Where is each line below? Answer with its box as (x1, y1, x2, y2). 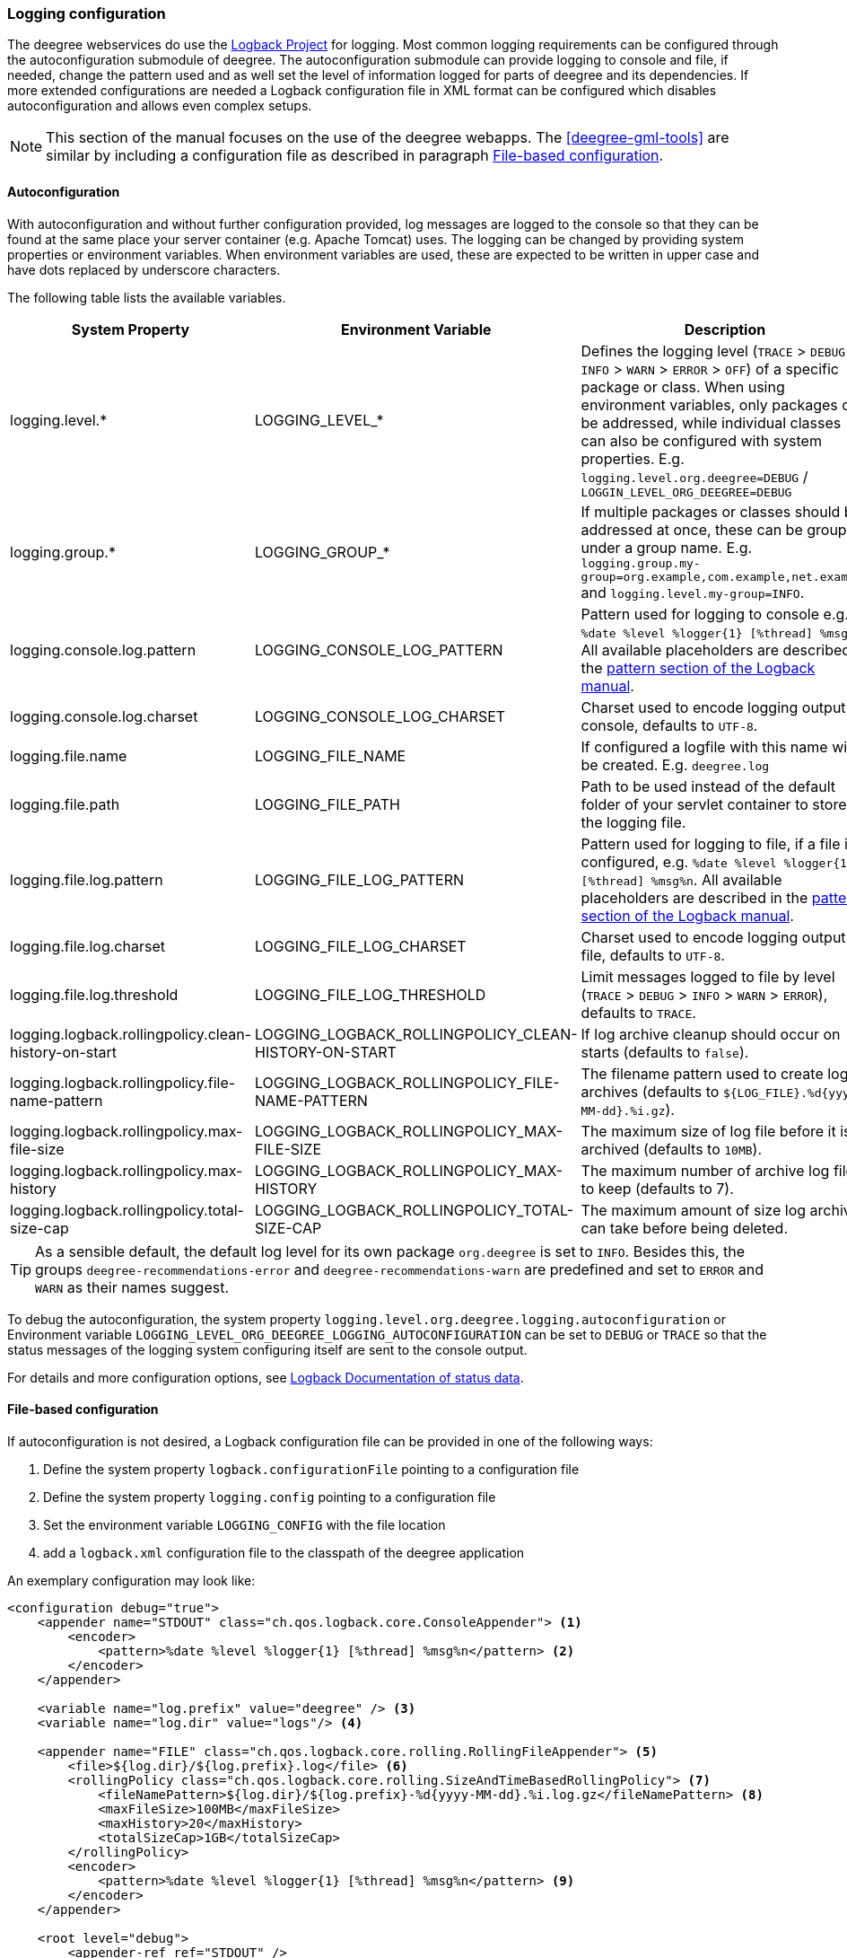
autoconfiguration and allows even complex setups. (7, 98, 312, 114)
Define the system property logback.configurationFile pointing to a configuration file (43, 1461, 580, 1477)
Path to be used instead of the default (581, 777, 836, 795)
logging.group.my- (581, 556, 701, 570)
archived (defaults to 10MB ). (581, 1139, 763, 1158)
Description (684, 320, 766, 338)
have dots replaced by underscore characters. (7, 261, 281, 277)
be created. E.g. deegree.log (581, 755, 770, 774)
